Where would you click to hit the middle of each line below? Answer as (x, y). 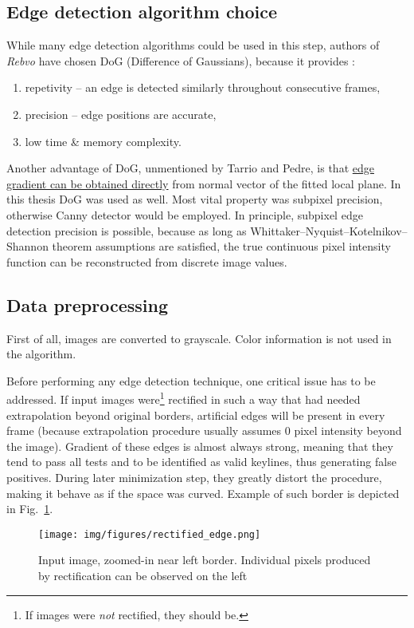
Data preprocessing (88, 304)
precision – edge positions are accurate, (121, 114)
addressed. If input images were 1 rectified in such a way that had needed (184, 398)
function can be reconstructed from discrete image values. (147, 261)
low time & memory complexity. (103, 141)
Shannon (27, 246)
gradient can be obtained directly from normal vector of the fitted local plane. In (204, 183)
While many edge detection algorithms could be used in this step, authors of (193, 45)
